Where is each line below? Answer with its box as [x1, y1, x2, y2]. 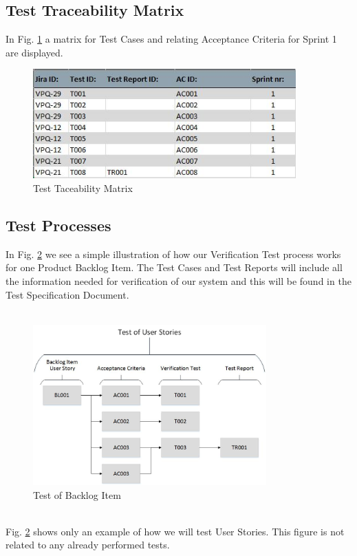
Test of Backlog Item [33, 487, 121, 502]
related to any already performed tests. [6, 537, 170, 552]
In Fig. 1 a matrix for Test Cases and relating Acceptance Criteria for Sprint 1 [6, 32, 337, 46]
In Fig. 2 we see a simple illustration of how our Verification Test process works [6, 246, 341, 261]
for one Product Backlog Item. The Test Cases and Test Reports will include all [6, 260, 343, 275]
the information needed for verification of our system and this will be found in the [6, 273, 351, 288]
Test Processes [6, 214, 111, 235]
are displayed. [6, 45, 63, 59]
